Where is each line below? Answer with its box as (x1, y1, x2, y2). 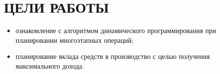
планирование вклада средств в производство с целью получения (15, 51, 210, 61)
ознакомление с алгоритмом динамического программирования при (15, 25, 217, 36)
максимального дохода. (15, 60, 84, 71)
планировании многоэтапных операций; (15, 35, 134, 45)
